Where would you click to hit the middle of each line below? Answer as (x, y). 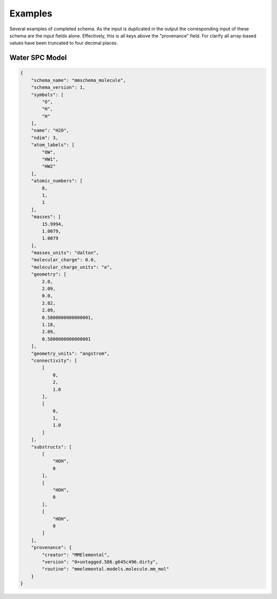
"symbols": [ (47, 95)
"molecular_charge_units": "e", (72, 267)
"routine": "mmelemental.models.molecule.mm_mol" (105, 569)
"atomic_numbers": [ (57, 181)
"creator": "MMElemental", (76, 555)
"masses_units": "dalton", (65, 253)
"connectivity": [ (54, 360)
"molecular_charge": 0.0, (64, 260)
